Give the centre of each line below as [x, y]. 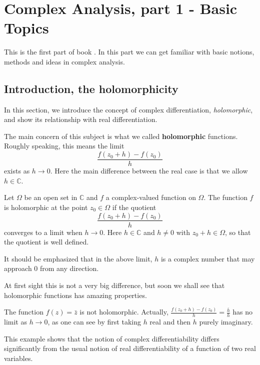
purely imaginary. [226, 322]
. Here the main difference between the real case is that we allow [149, 171]
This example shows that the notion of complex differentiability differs [112, 338]
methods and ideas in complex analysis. [64, 61]
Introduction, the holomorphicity [91, 88]
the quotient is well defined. [46, 242]
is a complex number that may [208, 258]
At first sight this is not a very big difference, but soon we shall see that [114, 285]
